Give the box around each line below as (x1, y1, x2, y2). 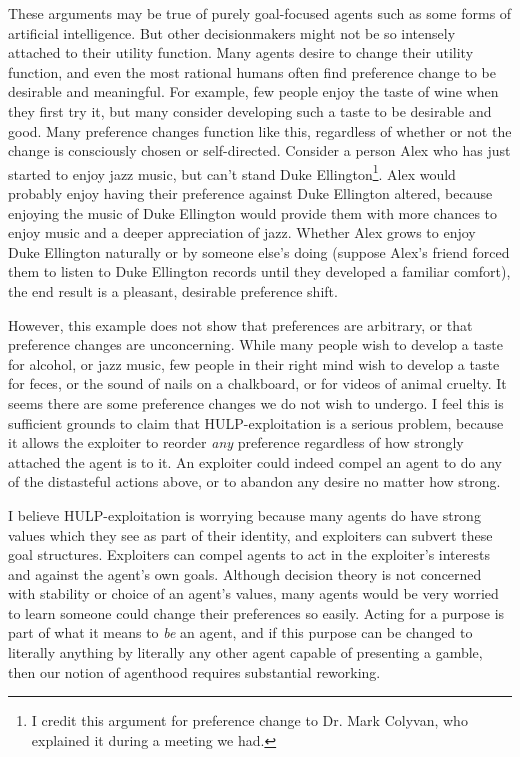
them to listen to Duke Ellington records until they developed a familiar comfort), (8, 261, 511, 282)
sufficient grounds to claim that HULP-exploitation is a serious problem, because (8, 412, 504, 433)
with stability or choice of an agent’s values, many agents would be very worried (8, 583, 499, 604)
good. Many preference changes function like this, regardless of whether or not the (8, 120, 512, 141)
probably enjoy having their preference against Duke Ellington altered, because (8, 183, 493, 203)
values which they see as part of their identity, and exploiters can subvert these (8, 524, 493, 545)
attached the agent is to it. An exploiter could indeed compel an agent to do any (8, 451, 502, 472)
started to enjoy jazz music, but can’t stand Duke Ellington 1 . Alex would (8, 160, 456, 184)
